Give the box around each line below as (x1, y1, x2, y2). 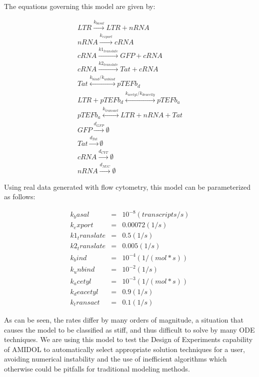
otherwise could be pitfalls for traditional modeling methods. (4, 363, 190, 374)
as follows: (4, 191, 35, 202)
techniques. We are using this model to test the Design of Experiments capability (4, 334, 253, 345)
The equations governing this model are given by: (4, 1, 155, 11)
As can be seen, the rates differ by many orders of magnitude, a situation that (4, 315, 243, 325)
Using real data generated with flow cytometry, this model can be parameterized (4, 181, 251, 192)
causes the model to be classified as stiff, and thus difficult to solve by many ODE (4, 324, 255, 335)
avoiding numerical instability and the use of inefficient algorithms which (4, 354, 227, 364)
